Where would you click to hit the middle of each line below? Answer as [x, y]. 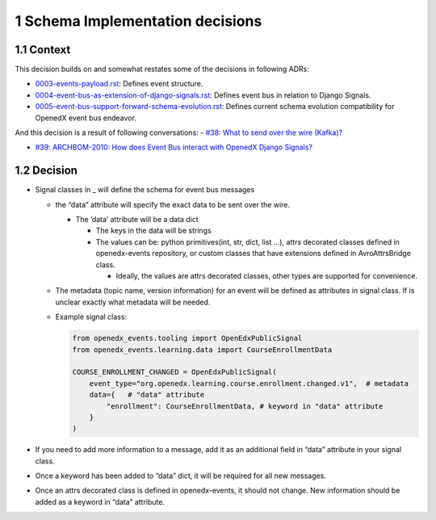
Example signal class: [91, 317]
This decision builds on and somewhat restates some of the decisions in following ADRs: [162, 69]
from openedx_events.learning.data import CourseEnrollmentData [202, 350]
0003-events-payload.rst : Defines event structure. [119, 84]
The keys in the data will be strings [153, 231]
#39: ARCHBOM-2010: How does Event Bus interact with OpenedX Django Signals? [174, 147]
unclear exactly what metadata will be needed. [133, 302]
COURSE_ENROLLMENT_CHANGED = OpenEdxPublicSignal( [175, 372]
